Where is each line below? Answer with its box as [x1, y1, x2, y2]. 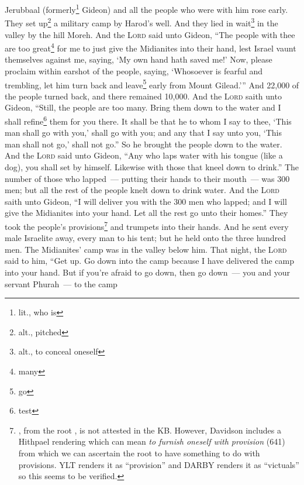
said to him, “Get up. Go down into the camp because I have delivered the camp [5, 254, 295, 267]
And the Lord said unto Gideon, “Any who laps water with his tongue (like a [5, 149, 283, 161]
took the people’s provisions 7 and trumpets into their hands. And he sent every [5, 218, 289, 232]
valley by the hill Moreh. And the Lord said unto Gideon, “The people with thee [5, 28, 295, 40]
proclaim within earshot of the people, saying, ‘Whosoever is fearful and [5, 64, 263, 77]
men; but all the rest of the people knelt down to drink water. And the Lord [5, 184, 280, 196]
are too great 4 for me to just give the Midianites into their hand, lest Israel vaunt [5, 40, 296, 54]
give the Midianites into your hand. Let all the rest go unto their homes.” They [5, 207, 288, 219]
